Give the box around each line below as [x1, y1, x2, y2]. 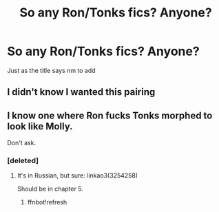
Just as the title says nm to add [7, 66, 96, 74]
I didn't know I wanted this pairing [7, 86, 156, 98]
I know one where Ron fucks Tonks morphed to [7, 109, 213, 121]
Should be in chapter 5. [17, 184, 84, 193]
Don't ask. [7, 139, 36, 147]
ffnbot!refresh [27, 198, 67, 206]
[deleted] [7, 156, 39, 166]
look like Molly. [7, 120, 74, 132]
